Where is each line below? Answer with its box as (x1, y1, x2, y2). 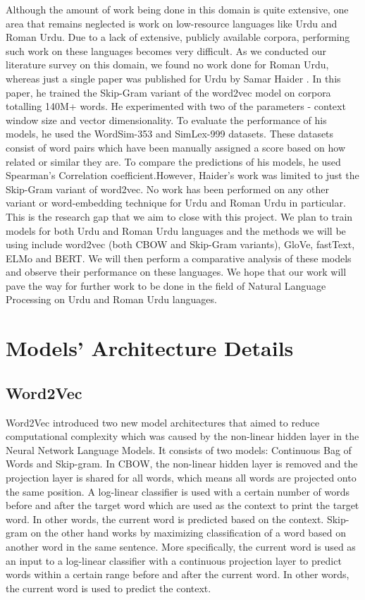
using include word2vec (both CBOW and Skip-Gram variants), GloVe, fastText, (6, 237, 355, 252)
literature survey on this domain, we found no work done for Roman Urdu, (6, 57, 329, 72)
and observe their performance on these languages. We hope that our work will (6, 264, 347, 279)
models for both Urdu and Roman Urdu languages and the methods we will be (6, 223, 346, 238)
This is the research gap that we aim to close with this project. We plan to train (6, 209, 353, 224)
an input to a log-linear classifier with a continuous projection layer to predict (6, 553, 342, 568)
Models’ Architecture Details (6, 333, 294, 362)
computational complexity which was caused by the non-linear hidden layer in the (6, 429, 359, 443)
